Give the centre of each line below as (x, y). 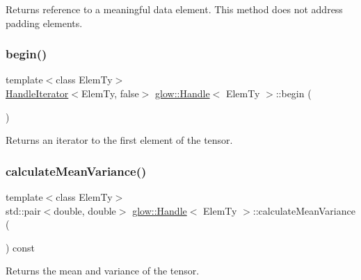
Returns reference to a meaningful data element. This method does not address (174, 9)
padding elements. (44, 23)
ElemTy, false (110, 93)
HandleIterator (37, 93)
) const (21, 247)
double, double (85, 210)
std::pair (23, 210)
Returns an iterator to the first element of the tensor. (119, 140)
